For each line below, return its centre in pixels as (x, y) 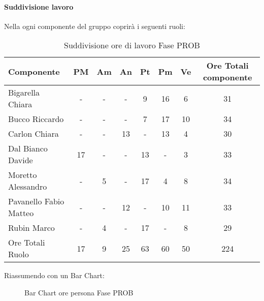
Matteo (21, 213)
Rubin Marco (31, 228)
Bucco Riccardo (36, 119)
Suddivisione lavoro (39, 6)
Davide (21, 160)
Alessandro (28, 187)
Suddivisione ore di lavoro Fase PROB (132, 45)
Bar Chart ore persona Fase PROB (79, 292)
